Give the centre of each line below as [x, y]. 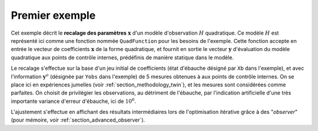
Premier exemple [53, 15]
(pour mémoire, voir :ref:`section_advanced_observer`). [78, 120]
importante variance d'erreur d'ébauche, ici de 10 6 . [74, 101]
